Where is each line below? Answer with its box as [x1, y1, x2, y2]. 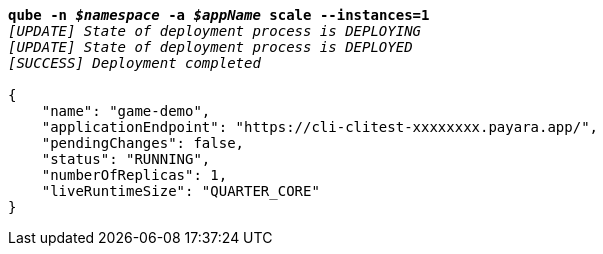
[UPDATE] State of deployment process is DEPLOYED [8, 39, 413, 55]
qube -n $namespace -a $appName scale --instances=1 [8, 7, 430, 23]
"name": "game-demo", [41, 103, 211, 119]
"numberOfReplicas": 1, [41, 167, 228, 183]
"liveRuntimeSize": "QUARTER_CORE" [41, 183, 320, 199]
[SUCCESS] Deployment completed [8, 55, 261, 71]
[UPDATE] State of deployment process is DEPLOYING [8, 23, 422, 39]
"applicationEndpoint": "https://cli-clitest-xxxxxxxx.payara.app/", [41, 119, 599, 135]
